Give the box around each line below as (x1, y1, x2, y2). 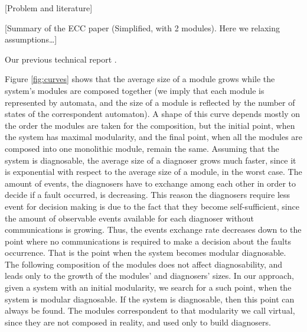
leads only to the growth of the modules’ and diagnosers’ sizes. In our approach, (5, 269, 294, 282)
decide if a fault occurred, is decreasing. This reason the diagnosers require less (5, 188, 290, 201)
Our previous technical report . (5, 53, 117, 65)
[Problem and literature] (5, 2, 93, 14)
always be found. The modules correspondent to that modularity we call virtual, (5, 304, 295, 317)
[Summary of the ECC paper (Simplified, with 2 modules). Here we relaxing (5, 21, 280, 34)
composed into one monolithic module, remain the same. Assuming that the (5, 142, 279, 154)
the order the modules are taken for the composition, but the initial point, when (5, 119, 295, 131)
